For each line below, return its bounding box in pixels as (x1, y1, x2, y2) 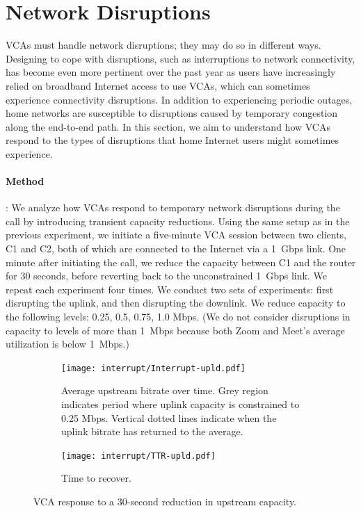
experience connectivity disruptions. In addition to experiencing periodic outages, (6, 92, 353, 106)
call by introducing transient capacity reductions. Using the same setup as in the (6, 213, 350, 228)
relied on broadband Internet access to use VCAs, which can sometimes (6, 78, 310, 92)
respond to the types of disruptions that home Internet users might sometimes (6, 133, 339, 147)
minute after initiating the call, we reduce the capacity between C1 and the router (6, 254, 356, 269)
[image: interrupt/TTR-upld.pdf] (61, 450, 216, 461)
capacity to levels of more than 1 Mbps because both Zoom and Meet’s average (6, 323, 345, 337)
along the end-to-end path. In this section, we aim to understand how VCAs (6, 119, 330, 133)
